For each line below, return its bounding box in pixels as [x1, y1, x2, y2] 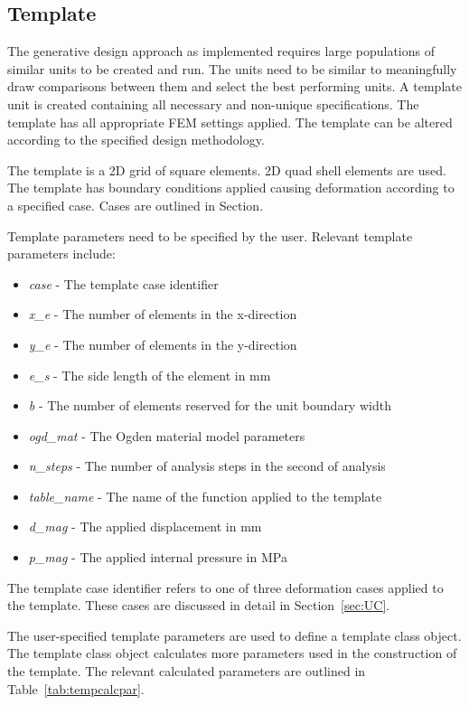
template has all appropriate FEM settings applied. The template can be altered [7, 112, 453, 131]
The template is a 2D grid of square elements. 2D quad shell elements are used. [7, 160, 446, 179]
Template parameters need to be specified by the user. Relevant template [7, 226, 413, 245]
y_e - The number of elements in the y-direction [28, 334, 297, 353]
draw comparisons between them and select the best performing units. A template [7, 77, 462, 96]
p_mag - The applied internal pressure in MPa [28, 548, 287, 567]
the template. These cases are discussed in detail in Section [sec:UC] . [7, 596, 390, 615]
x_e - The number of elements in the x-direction [28, 305, 297, 324]
